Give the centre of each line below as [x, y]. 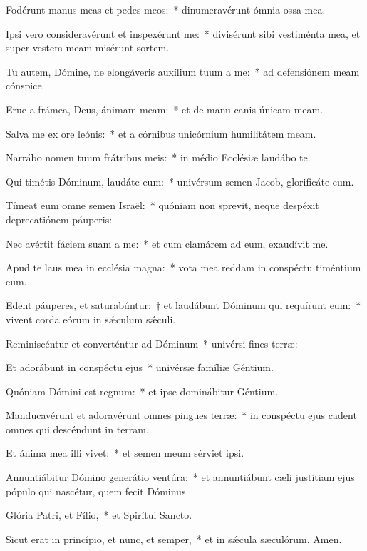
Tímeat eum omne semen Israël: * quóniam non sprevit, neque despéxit [162, 205]
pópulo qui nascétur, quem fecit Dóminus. [97, 491]
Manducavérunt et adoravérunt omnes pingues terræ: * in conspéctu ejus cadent [181, 415]
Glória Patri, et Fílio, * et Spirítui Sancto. [99, 515]
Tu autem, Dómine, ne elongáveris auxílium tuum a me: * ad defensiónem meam [183, 71]
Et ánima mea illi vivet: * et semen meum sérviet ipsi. [125, 453]
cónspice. [25, 85]
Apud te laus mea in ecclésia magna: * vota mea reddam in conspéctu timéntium [183, 267]
